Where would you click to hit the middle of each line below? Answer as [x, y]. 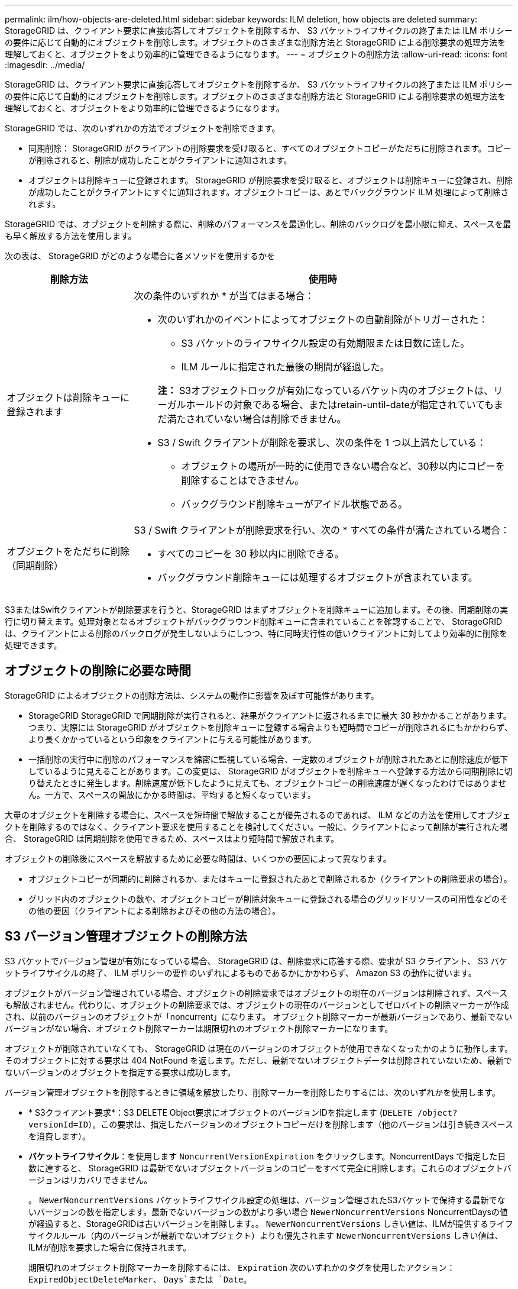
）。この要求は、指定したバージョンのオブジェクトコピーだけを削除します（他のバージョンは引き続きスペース [301, 1124]
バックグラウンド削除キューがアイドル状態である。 [294, 504]
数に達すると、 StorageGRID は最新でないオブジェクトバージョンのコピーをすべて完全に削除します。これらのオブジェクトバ [270, 1168]
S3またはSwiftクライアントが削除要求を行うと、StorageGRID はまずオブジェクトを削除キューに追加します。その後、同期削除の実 [257, 610]
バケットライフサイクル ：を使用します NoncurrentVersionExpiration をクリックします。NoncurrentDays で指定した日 [267, 1156]
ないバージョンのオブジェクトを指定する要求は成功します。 [120, 1072]
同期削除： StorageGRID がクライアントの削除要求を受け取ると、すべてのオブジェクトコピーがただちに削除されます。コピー [270, 148]
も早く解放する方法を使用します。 [71, 236]
